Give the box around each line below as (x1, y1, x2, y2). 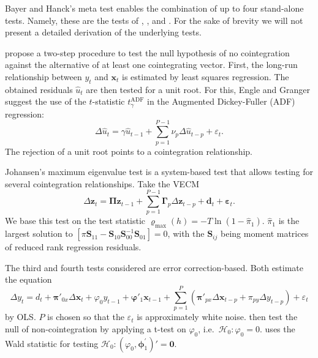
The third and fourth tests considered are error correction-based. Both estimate (5, 261, 304, 274)
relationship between (5, 70, 82, 83)
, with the (167, 227, 205, 240)
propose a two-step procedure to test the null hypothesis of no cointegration (5, 46, 290, 59)
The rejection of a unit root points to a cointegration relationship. (5, 144, 253, 157)
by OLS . (5, 310, 36, 323)
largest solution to (5, 227, 73, 240)
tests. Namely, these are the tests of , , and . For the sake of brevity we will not (5, 13, 303, 26)
